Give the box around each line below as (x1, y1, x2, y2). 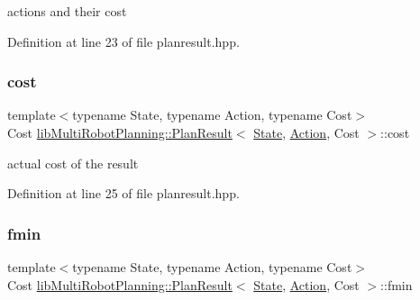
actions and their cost (7, 2, 127, 20)
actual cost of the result (7, 153, 139, 172)
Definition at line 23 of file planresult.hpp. (7, 32, 240, 50)
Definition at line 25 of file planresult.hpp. (7, 184, 240, 203)
